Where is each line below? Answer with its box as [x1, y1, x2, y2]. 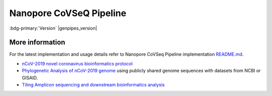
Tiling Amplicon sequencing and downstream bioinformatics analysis [22, 82, 165, 88]
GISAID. [22, 74, 38, 80]
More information [9, 38, 65, 47]
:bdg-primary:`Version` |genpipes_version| [9, 25, 98, 31]
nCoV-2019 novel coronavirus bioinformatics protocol [22, 60, 133, 66]
